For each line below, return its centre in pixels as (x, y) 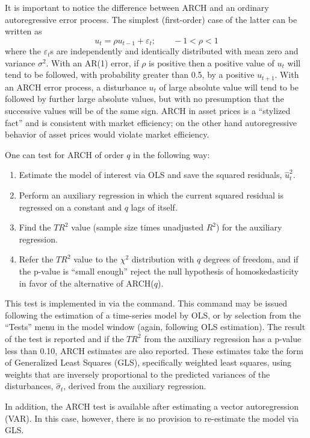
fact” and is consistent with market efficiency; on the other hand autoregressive (151, 122)
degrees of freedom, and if (251, 259)
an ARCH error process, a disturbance (76, 87)
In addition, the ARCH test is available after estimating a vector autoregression (152, 406)
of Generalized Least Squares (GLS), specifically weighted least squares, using (148, 362)
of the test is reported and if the (64, 338)
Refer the (36, 259)
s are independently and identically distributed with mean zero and (174, 51)
